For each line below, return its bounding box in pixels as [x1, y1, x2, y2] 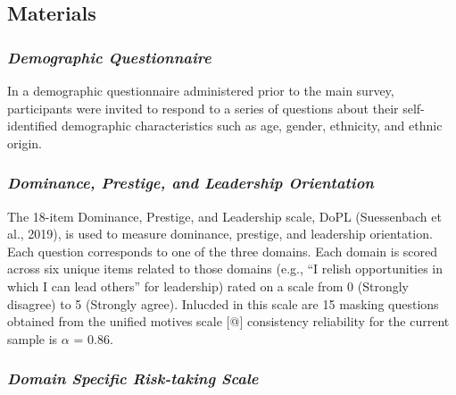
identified [7, 116, 58, 135]
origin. [7, 133, 42, 152]
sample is [7, 329, 58, 348]
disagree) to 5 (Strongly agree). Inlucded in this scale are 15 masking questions [7, 294, 439, 313]
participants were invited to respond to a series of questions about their [7, 98, 399, 117]
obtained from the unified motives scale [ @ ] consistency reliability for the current [7, 312, 450, 331]
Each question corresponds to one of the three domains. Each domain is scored [7, 241, 438, 260]
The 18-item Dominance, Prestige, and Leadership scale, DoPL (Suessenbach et [7, 206, 442, 225]
